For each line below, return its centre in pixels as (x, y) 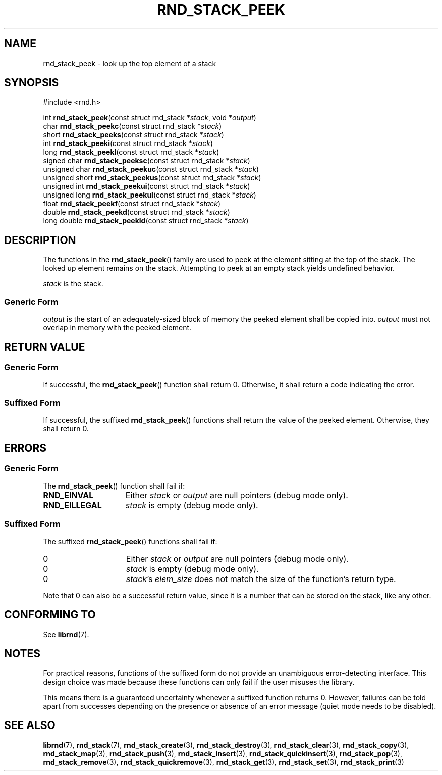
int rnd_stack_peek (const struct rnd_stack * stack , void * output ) (150, 118)
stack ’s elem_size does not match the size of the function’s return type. (261, 579)
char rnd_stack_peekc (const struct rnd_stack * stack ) (132, 126)
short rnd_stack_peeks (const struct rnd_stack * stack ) (133, 135)
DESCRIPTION (40, 240)
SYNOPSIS (32, 83)
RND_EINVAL (68, 495)
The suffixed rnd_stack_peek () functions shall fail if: (130, 541)
